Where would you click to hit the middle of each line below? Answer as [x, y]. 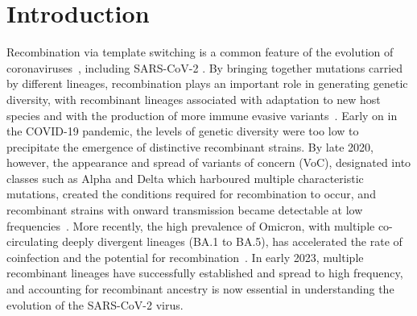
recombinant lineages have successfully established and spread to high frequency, [205, 273]
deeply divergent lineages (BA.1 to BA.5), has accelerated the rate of [232, 241]
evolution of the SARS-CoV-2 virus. [95, 304]
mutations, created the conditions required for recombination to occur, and [191, 194]
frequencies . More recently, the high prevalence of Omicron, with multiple [191, 225]
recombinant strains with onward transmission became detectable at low [185, 210]
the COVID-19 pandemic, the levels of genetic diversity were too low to [183, 131]
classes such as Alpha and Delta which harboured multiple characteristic [185, 178]
